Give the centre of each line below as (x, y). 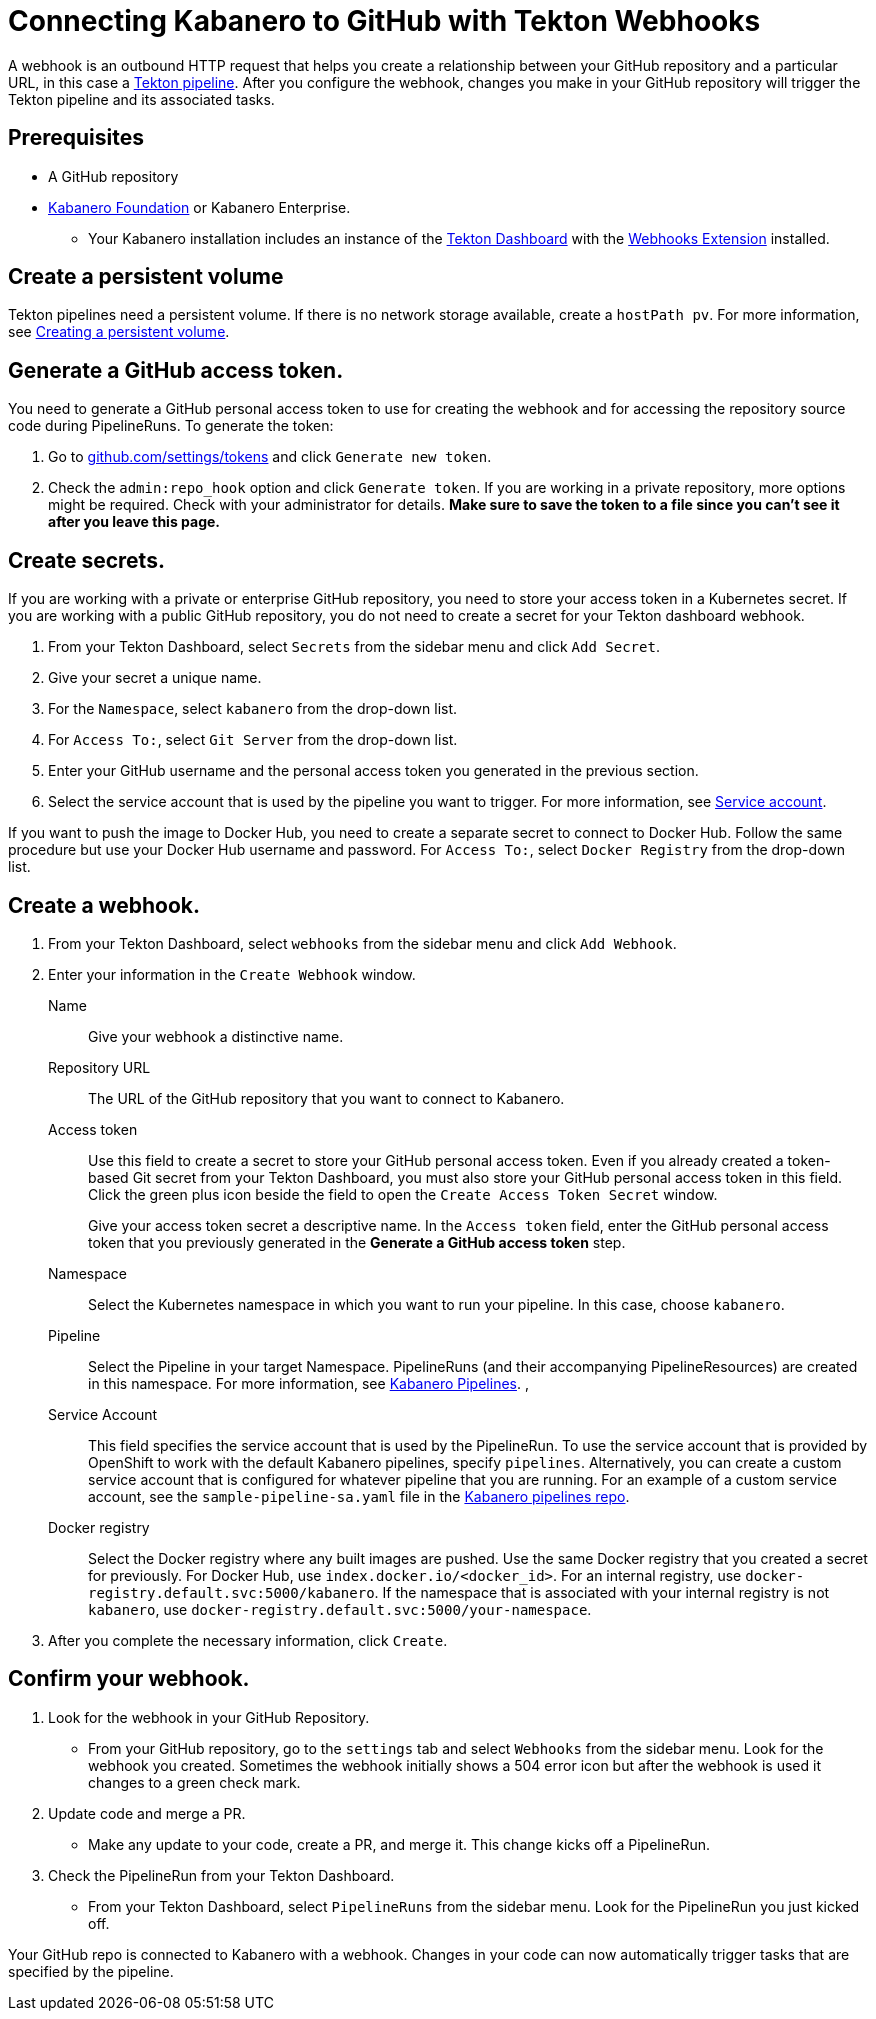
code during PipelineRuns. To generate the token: (171, 426)
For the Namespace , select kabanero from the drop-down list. (253, 709)
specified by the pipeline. (91, 1971)
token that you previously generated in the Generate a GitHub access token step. (357, 1242)
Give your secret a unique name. (155, 678)
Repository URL (99, 1067)
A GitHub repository (113, 176)
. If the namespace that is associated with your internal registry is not (602, 1592)
